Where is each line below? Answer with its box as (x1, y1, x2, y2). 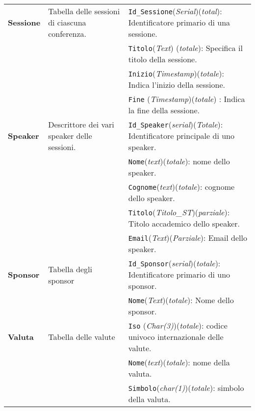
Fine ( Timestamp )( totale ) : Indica (128, 93, 245, 104)
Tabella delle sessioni (48, 5, 120, 17)
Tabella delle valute (48, 331, 115, 342)
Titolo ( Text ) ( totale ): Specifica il (128, 42, 243, 53)
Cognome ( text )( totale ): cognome (128, 181, 235, 192)
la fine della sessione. (128, 104, 200, 116)
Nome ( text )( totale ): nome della (128, 357, 230, 368)
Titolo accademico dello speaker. (128, 218, 240, 229)
